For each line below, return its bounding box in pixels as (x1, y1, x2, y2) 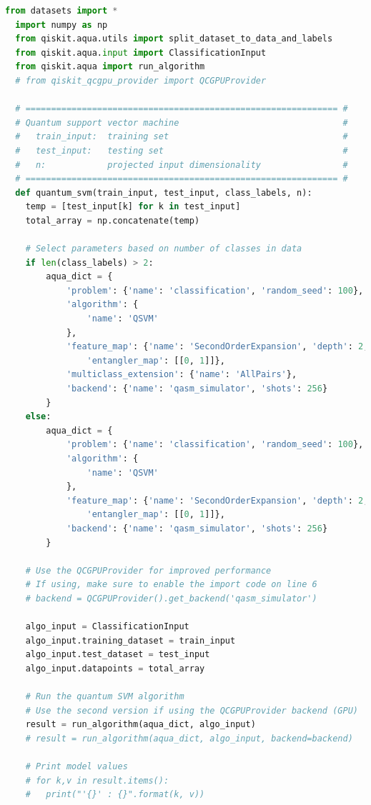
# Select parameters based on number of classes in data (25, 244, 302, 254)
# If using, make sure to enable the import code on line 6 (25, 579, 317, 590)
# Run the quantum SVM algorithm (25, 691, 184, 702)
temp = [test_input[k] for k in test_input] (25, 201, 241, 212)
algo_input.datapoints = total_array (25, 663, 205, 674)
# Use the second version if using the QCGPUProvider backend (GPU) (25, 705, 358, 716)
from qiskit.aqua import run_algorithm (15, 61, 205, 72)
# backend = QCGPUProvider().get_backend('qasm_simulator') (25, 593, 317, 604)
